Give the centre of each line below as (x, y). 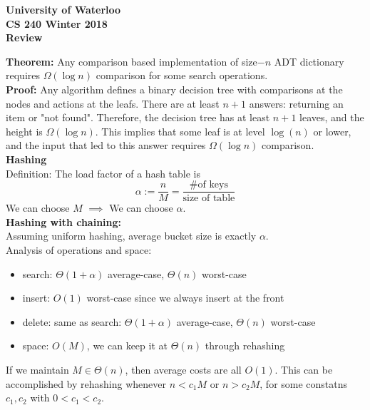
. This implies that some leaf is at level (180, 131)
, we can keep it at (127, 345)
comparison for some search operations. (182, 75)
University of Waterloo (63, 9)
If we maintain (37, 369)
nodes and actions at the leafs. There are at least (113, 103)
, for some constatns (304, 383)
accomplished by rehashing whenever (86, 383)
